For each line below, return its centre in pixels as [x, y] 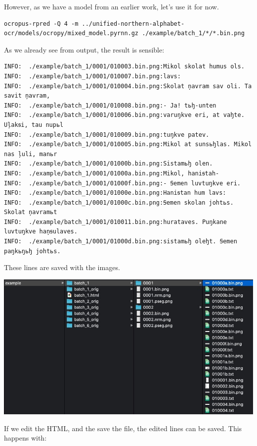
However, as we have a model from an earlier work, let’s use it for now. [111, 6]
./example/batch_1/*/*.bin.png [193, 33]
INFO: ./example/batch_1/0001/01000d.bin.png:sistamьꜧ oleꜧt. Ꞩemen [121, 242]
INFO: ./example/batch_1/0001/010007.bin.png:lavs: [92, 76]
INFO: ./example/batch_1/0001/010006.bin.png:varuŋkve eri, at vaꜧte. [124, 115]
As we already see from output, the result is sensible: [84, 49]
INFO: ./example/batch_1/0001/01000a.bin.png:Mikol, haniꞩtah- [112, 173]
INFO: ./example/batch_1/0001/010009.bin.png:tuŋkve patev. [107, 135]
